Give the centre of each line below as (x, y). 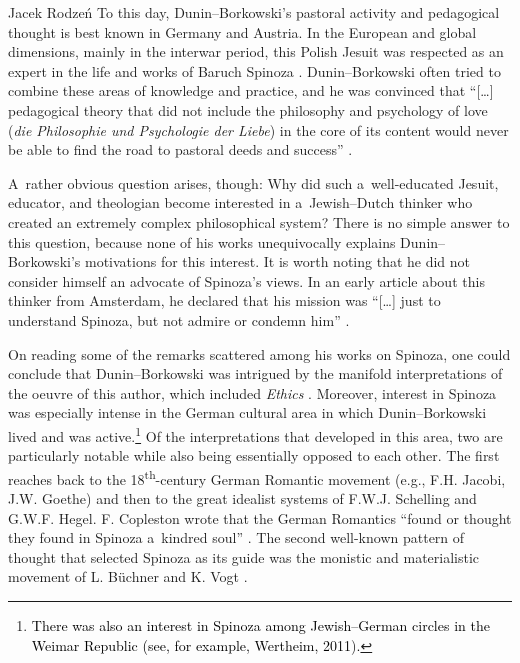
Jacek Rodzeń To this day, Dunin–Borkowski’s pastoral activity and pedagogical (254, 12)
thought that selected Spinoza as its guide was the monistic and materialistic (244, 556)
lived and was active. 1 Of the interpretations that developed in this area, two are (255, 434)
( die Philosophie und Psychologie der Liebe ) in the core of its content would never (258, 129)
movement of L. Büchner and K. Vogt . (128, 576)
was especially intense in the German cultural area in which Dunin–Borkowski (247, 412)
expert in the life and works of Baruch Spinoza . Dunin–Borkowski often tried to (254, 70)
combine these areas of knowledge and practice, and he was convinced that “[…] (251, 90)
